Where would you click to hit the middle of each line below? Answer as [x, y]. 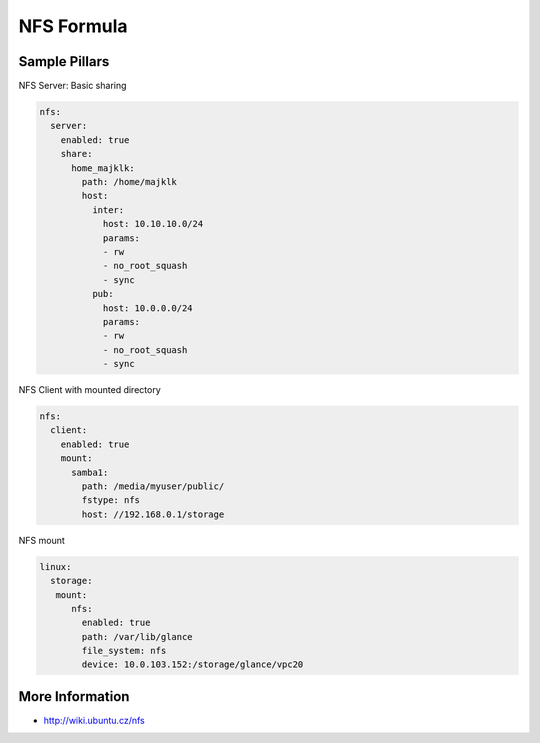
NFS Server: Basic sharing [72, 86]
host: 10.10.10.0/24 [153, 224]
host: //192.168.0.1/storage [153, 514]
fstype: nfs [110, 500]
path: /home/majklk [129, 181]
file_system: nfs [124, 651]
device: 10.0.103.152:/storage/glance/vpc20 [192, 664]
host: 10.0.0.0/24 [148, 308]
